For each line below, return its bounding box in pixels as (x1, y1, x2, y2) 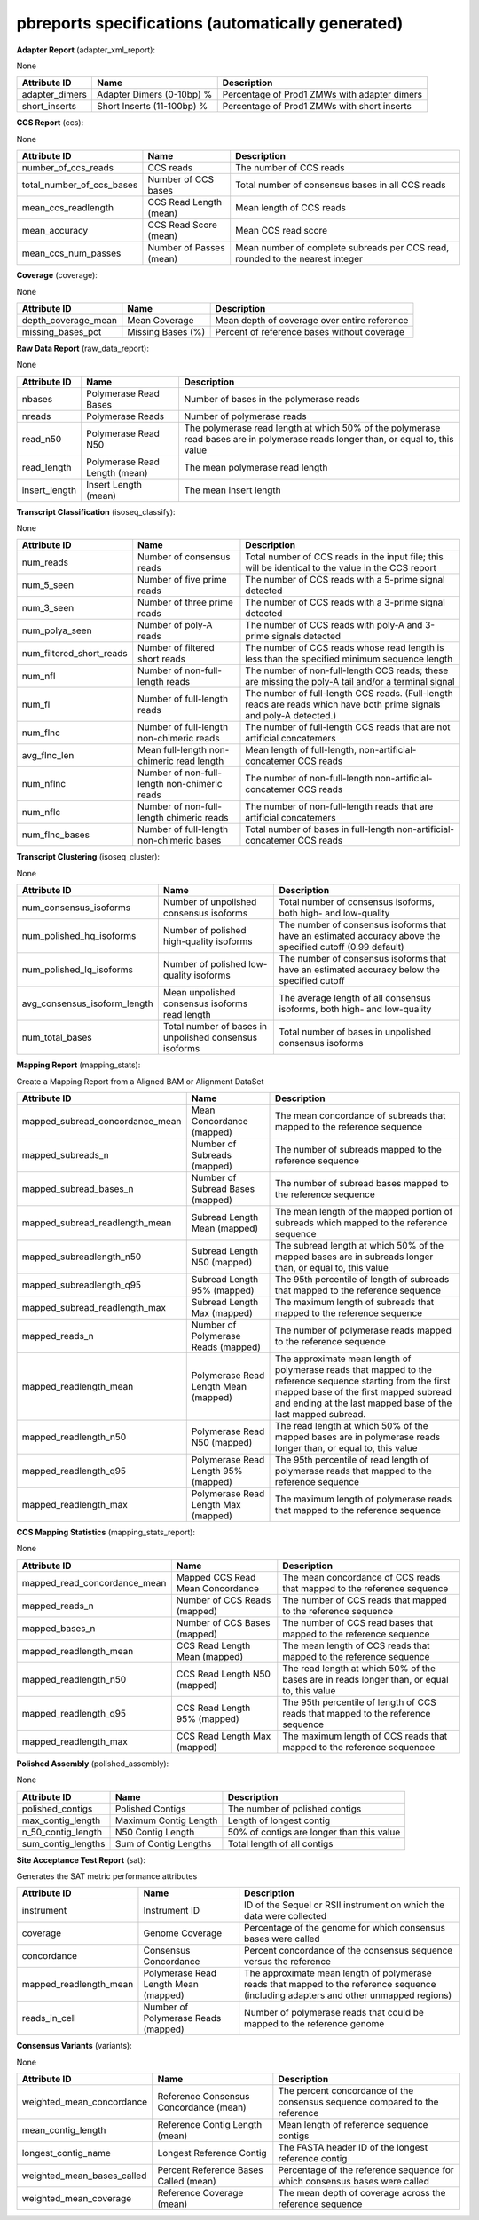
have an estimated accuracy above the (279, 930, 441, 942)
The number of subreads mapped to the (275, 1144, 443, 1156)
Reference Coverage (157, 2187, 244, 2200)
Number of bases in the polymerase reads (184, 392, 360, 405)
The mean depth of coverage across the (278, 2187, 446, 2200)
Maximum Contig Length (114, 1814, 218, 1827)
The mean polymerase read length (184, 461, 328, 473)
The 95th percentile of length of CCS (282, 1696, 436, 1709)
